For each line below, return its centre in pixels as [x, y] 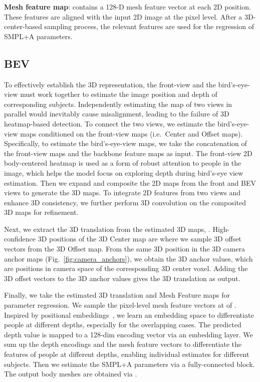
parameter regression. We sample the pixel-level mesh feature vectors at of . [120, 305]
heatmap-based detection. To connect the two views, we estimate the [110, 123]
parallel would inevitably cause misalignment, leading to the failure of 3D [117, 114]
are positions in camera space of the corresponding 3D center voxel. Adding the [126, 268]
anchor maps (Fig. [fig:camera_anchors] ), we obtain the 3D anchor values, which [128, 258]
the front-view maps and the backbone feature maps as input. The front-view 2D [128, 153]
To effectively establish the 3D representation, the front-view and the [110, 84]
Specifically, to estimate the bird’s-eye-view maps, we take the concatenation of [125, 143]
